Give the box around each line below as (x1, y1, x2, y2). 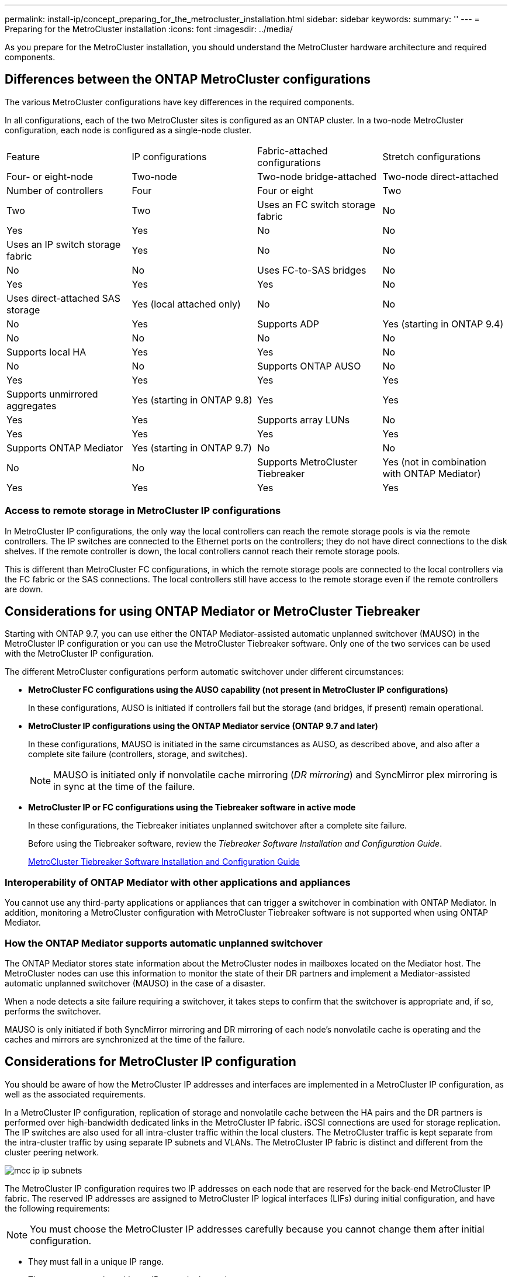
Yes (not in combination (382, 455, 486, 468)
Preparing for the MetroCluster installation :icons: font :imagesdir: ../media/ (5, 24, 293, 34)
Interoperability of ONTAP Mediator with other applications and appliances (5, 876, 351, 888)
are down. (5, 584, 43, 594)
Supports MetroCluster (257, 455, 358, 468)
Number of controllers (6, 184, 103, 196)
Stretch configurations (382, 150, 481, 163)
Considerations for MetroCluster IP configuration (5, 1054, 296, 1069)
